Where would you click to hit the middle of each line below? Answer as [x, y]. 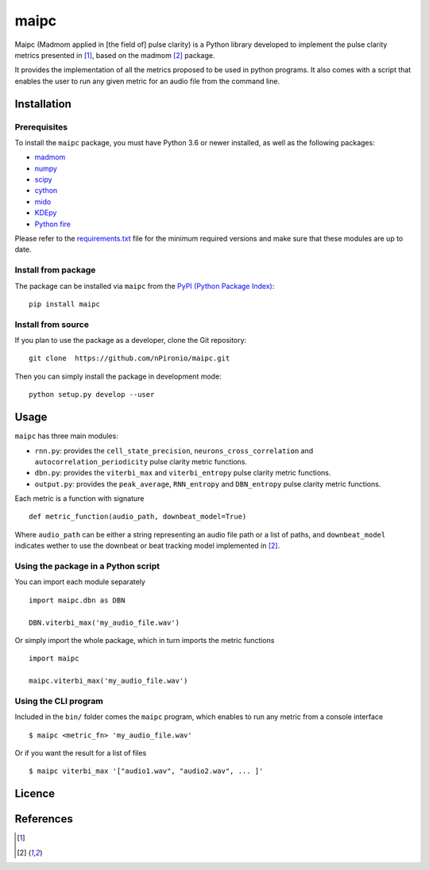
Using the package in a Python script [87, 566]
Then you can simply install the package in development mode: [118, 376]
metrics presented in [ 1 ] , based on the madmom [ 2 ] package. [115, 55]
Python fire [53, 224]
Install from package [55, 270]
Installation [43, 104]
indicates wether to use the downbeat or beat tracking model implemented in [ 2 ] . [147, 546]
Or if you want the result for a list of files [81, 753]
